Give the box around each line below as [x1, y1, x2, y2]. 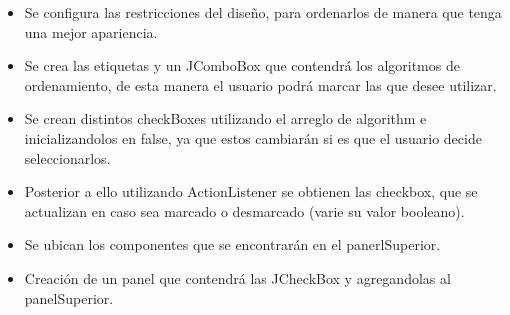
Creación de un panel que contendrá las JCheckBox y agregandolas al [24, 267, 451, 288]
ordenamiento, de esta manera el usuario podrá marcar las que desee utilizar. [24, 74, 497, 95]
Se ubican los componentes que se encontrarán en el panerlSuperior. [24, 234, 441, 255]
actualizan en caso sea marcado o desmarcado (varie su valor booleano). [24, 200, 465, 221]
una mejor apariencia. [24, 21, 158, 42]
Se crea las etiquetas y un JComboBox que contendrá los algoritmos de [24, 55, 460, 76]
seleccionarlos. [24, 147, 111, 168]
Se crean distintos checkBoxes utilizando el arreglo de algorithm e [24, 108, 427, 129]
